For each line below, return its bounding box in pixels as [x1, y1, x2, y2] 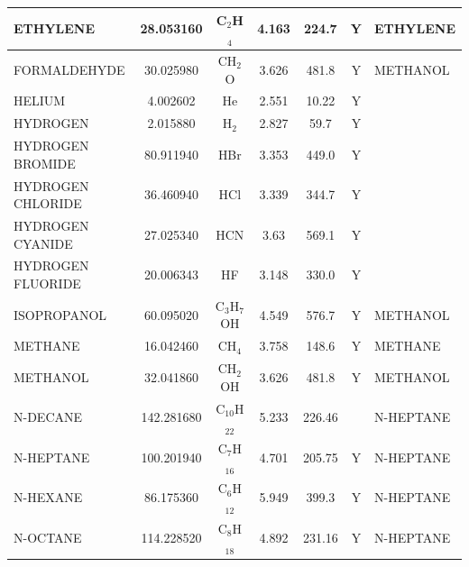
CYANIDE [14, 233, 73, 252]
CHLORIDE [14, 194, 82, 213]
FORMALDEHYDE [14, 59, 125, 78]
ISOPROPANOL [14, 305, 107, 324]
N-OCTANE [14, 527, 82, 546]
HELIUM [14, 91, 66, 110]
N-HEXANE [14, 488, 83, 507]
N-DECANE [14, 407, 83, 426]
